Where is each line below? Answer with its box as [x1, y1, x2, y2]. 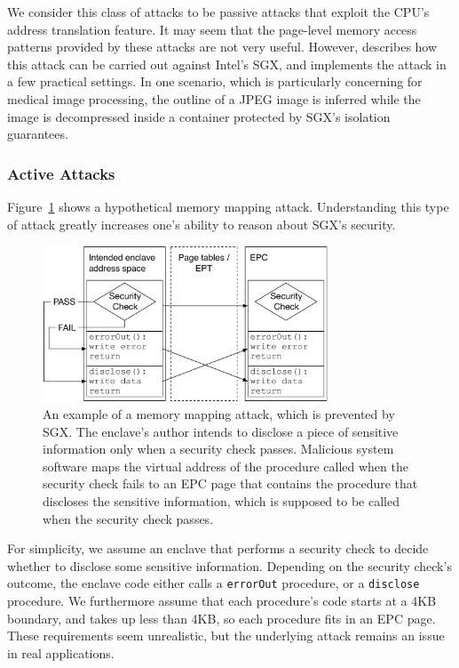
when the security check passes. [43, 509, 214, 527]
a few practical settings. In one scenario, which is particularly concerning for [7, 72, 423, 91]
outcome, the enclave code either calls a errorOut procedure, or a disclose [7, 574, 420, 592]
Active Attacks [7, 162, 115, 184]
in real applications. [7, 643, 115, 662]
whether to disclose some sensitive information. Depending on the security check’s [7, 556, 452, 575]
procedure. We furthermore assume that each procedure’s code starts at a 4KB [7, 592, 437, 610]
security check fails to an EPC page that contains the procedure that [43, 474, 418, 493]
